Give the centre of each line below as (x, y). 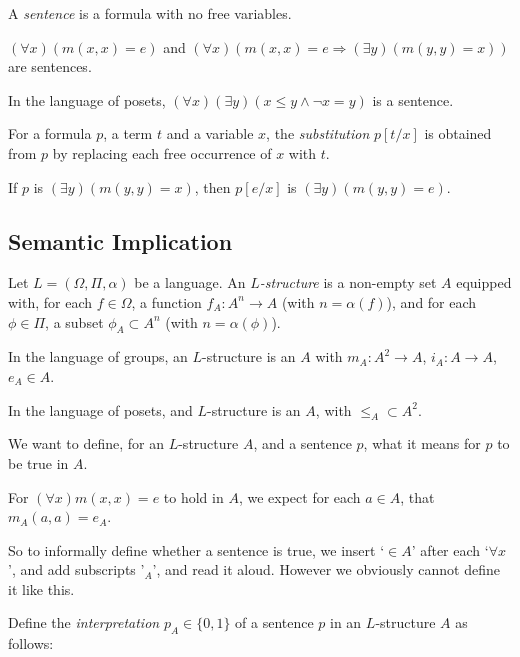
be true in (38, 462)
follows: (31, 643)
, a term (128, 133)
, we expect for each (299, 496)
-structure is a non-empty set (348, 282)
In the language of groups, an (98, 356)
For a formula (50, 133)
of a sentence (274, 622)
